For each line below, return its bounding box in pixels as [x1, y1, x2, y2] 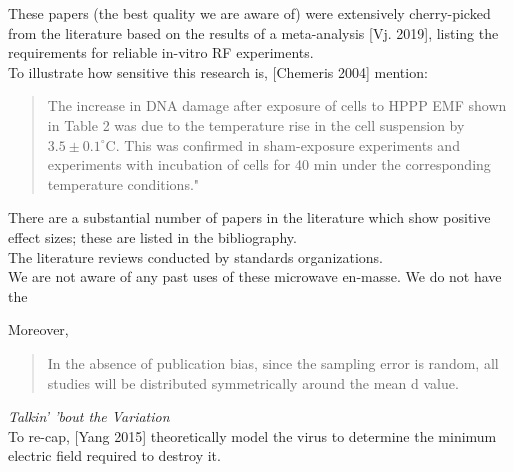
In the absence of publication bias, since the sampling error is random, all [47, 352, 499, 373]
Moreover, [8, 319, 69, 340]
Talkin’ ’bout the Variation [8, 406, 170, 427]
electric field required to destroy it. [8, 445, 221, 466]
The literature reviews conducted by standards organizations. [8, 246, 384, 267]
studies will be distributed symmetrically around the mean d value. [47, 372, 459, 393]
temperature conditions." [47, 173, 200, 194]
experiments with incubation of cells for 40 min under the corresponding [47, 154, 491, 175]
